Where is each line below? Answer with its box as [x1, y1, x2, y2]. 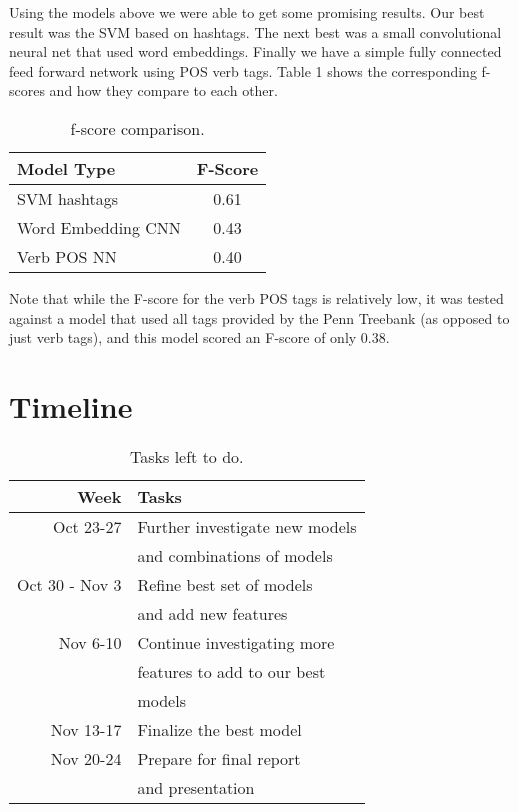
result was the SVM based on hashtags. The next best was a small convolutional [9, 21, 502, 42]
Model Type [17, 156, 116, 180]
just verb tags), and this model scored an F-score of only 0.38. [9, 327, 390, 348]
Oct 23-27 [52, 514, 122, 538]
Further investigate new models [137, 514, 357, 538]
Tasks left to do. [130, 444, 244, 468]
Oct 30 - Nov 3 [17, 572, 122, 596]
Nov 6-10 [58, 630, 122, 654]
